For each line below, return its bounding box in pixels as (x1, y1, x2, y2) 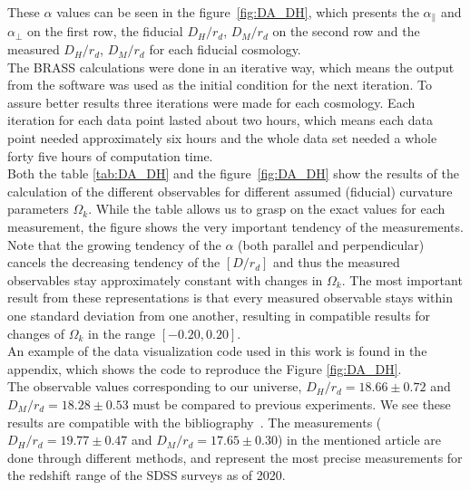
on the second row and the (272, 22, 420, 41)
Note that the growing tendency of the (7, 235, 221, 254)
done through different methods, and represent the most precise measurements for (7, 447, 463, 466)
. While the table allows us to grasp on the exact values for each (88, 199, 446, 218)
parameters (7, 199, 69, 218)
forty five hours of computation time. (7, 146, 213, 165)
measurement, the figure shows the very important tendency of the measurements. (7, 216, 464, 235)
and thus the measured (273, 253, 400, 272)
